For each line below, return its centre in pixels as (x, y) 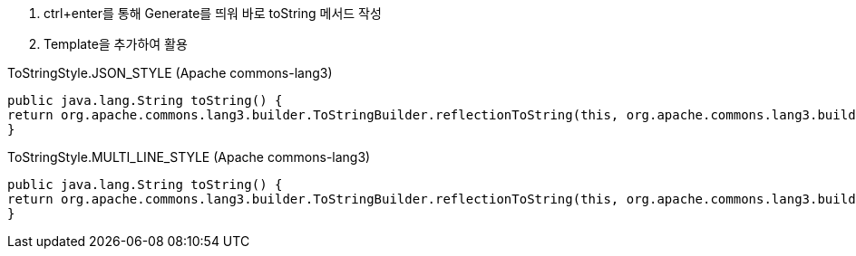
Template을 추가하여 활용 (116, 44)
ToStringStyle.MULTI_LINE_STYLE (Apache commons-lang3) (189, 157)
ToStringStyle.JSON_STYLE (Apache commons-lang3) (170, 73)
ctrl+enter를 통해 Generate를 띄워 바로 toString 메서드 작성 (213, 13)
